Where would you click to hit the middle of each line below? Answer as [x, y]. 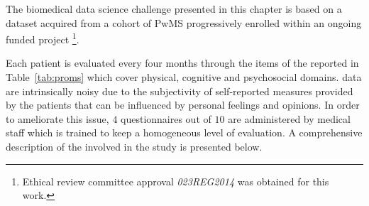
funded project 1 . [43, 38]
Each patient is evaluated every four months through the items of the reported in [182, 63]
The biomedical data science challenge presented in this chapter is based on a [174, 9]
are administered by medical [289, 118]
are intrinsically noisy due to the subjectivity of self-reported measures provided [180, 91]
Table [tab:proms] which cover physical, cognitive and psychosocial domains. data [184, 77]
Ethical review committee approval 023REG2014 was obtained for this [176, 181]
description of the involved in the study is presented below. [134, 146]
